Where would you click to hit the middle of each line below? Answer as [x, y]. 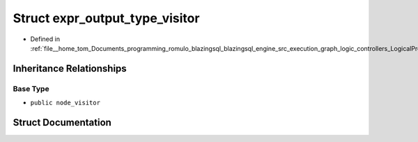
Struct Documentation [62, 122]
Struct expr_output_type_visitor [106, 18]
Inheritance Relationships [70, 69]
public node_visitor [65, 103]
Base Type [31, 88]
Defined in [45, 39]
